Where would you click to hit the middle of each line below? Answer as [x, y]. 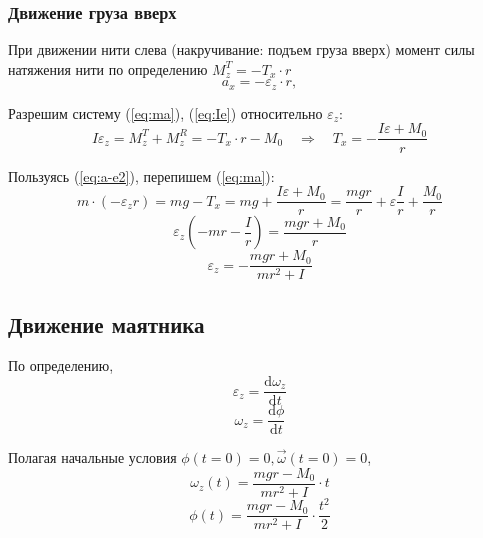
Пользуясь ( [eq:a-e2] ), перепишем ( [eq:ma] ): [141, 175]
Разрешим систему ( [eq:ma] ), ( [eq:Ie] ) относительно [165, 112]
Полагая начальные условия [92, 457]
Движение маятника [106, 323]
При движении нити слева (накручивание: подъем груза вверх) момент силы [241, 49]
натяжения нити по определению [108, 68]
